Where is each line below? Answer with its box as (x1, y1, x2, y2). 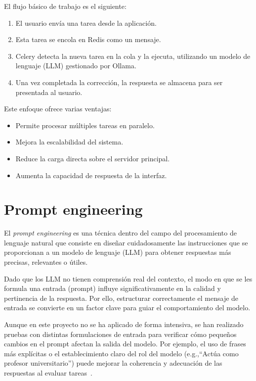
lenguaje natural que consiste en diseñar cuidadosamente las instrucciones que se (4, 237, 248, 247)
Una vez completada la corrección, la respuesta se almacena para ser (15, 77, 223, 87)
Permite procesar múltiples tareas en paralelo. (15, 120, 155, 130)
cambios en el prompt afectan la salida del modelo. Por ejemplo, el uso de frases (4, 338, 246, 349)
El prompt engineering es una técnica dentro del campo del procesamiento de (4, 228, 237, 238)
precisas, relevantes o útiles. (4, 257, 88, 267)
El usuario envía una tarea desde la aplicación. (15, 17, 157, 28)
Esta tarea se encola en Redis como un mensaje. (15, 34, 161, 45)
